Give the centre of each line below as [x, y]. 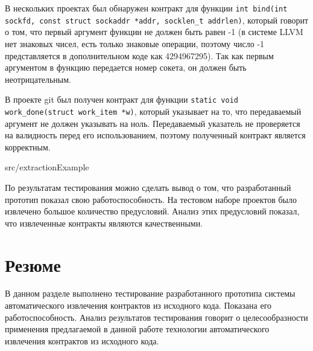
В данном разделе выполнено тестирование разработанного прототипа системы [150, 293]
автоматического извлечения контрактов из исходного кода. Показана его [138, 305]
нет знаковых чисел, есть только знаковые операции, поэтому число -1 [135, 43]
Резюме [33, 264]
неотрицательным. [38, 79]
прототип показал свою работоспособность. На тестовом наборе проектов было [151, 199]
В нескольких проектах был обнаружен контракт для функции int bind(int [146, 8]
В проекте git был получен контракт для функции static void [122, 99]
